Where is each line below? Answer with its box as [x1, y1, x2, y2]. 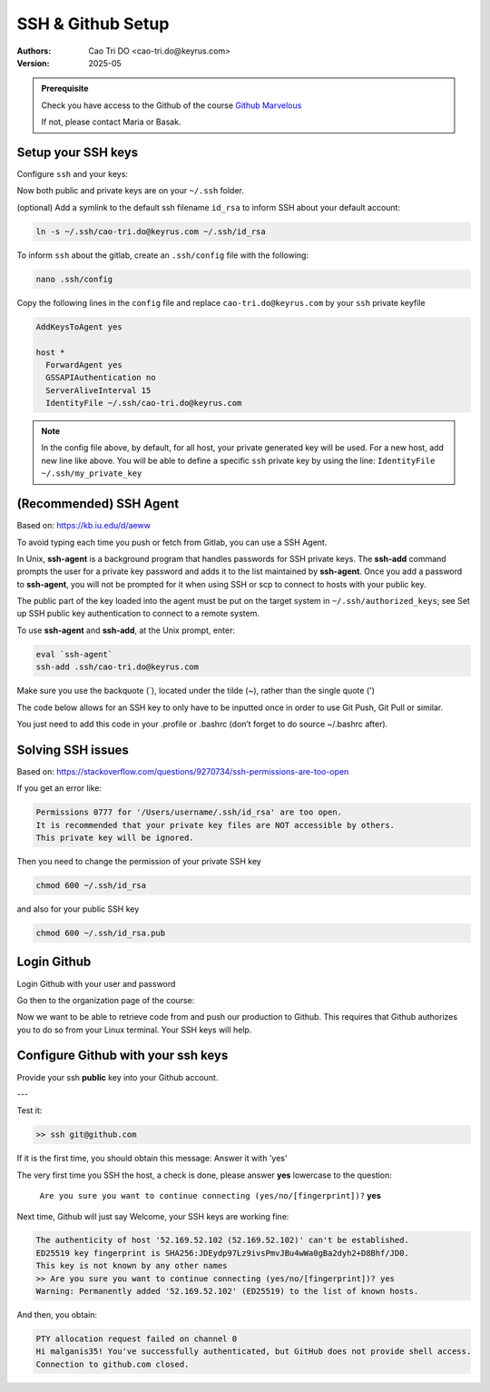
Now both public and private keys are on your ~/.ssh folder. [16, 185, 244, 196]
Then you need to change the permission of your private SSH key [16, 856, 262, 867]
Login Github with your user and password [16, 978, 176, 989]
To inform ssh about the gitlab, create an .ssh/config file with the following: [16, 250, 309, 261]
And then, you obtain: [16, 1309, 98, 1320]
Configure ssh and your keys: [16, 169, 129, 180]
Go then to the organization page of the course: [16, 994, 195, 1005]
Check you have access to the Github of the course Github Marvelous [41, 100, 302, 111]
